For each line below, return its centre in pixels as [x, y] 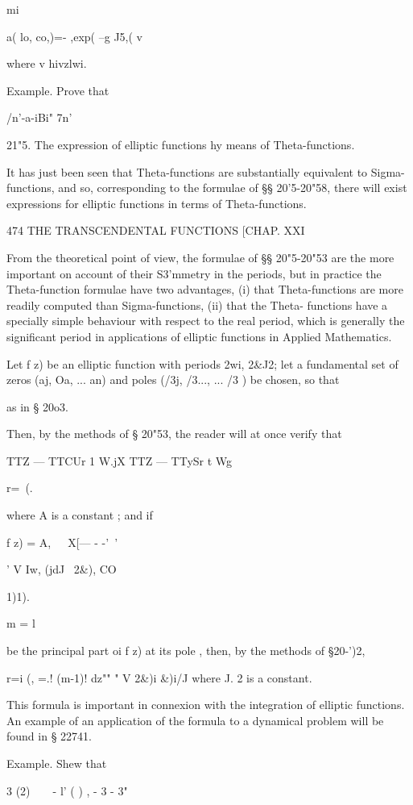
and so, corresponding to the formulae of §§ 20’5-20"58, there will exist [233, 188]
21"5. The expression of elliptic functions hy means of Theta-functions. [181, 144]
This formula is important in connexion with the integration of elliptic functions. [206, 705]
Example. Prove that [58, 90]
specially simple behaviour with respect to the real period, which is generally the [206, 321]
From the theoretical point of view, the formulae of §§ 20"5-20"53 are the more [200, 257]
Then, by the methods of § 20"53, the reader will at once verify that [174, 434]
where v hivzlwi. [47, 63]
